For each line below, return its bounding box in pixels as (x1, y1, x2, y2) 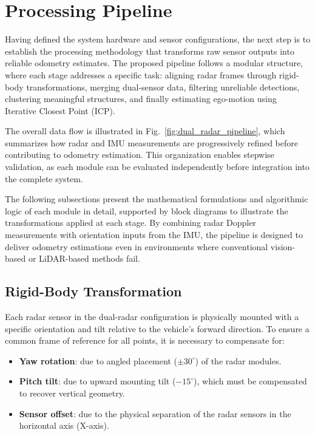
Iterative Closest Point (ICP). (5, 104, 115, 117)
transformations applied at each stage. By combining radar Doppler (5, 216, 256, 229)
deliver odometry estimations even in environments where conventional (5, 240, 268, 253)
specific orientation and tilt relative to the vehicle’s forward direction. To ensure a (5, 322, 310, 335)
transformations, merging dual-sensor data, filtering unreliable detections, (26, 80, 300, 93)
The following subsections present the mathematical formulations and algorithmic (5, 192, 308, 205)
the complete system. (5, 172, 83, 185)
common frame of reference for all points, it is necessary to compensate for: (5, 334, 285, 347)
